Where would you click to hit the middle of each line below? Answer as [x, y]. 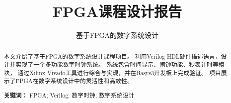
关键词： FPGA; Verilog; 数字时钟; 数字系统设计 [69, 96]
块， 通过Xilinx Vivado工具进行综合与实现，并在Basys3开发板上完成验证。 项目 [112, 72]
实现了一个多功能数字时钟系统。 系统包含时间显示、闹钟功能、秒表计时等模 [120, 64]
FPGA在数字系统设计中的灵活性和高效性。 [74, 81]
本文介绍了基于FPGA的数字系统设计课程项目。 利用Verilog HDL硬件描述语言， [112, 56]
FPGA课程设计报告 [117, 11]
